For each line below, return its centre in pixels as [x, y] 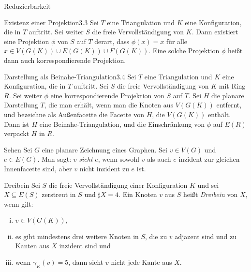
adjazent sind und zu [206, 236]
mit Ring [232, 86]
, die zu [156, 236]
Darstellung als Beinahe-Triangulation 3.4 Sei [70, 76]
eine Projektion [27, 41]
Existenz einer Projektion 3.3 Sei [51, 22]
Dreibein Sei [22, 185]
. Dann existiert [215, 32]
